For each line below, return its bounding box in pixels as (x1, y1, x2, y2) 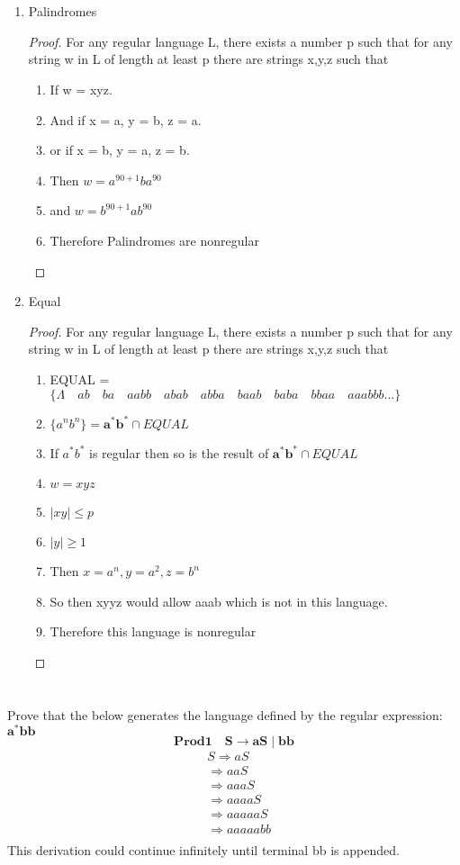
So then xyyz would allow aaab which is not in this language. (50, 591, 388, 610)
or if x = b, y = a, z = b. (50, 140, 190, 159)
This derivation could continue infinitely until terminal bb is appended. (7, 840, 400, 859)
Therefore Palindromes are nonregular (50, 230, 259, 249)
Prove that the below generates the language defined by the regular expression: (7, 705, 443, 724)
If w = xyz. (50, 79, 113, 98)
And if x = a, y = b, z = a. (50, 110, 202, 129)
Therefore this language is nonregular (50, 622, 257, 641)
